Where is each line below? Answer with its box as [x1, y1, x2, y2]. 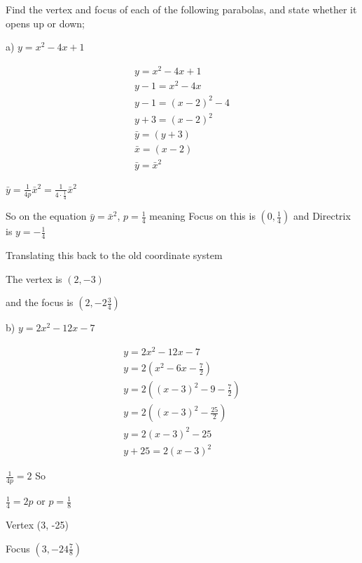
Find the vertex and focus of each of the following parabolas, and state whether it [6, 2, 357, 16]
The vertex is [6, 271, 62, 286]
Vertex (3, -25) [6, 517, 69, 531]
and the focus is [6, 295, 74, 310]
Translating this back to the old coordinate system [6, 248, 223, 263]
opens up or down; [6, 15, 85, 30]
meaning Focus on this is [149, 208, 256, 223]
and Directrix [293, 208, 351, 223]
